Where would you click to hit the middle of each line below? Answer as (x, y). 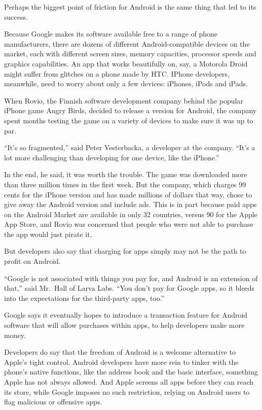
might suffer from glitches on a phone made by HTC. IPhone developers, (117, 73)
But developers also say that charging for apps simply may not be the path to (125, 251)
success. (16, 16)
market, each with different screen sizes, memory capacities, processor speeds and (130, 54)
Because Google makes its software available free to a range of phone (111, 34)
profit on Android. (32, 261)
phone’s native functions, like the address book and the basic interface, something (131, 372)
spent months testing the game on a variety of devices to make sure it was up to (129, 120)
